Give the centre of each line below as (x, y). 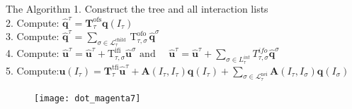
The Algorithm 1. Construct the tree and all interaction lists (137, 8)
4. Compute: (33, 53)
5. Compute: (33, 70)
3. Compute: (33, 36)
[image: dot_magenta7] (87, 98)
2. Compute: (33, 22)
